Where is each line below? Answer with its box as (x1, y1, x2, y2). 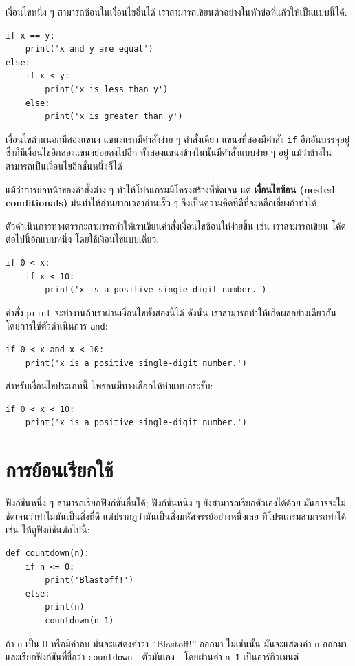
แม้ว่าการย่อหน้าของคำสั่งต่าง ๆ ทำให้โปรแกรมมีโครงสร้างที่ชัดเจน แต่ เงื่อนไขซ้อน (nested (6, 182, 336, 196)
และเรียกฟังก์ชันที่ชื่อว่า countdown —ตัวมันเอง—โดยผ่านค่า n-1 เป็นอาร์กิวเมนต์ (6, 649, 299, 664)
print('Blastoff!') (45, 575, 134, 586)
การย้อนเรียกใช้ (6, 455, 114, 484)
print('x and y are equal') (25, 44, 153, 54)
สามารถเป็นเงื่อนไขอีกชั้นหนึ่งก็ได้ (6, 159, 122, 173)
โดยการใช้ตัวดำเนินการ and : (6, 319, 108, 333)
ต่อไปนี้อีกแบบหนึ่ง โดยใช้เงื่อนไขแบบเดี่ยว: (6, 232, 160, 246)
